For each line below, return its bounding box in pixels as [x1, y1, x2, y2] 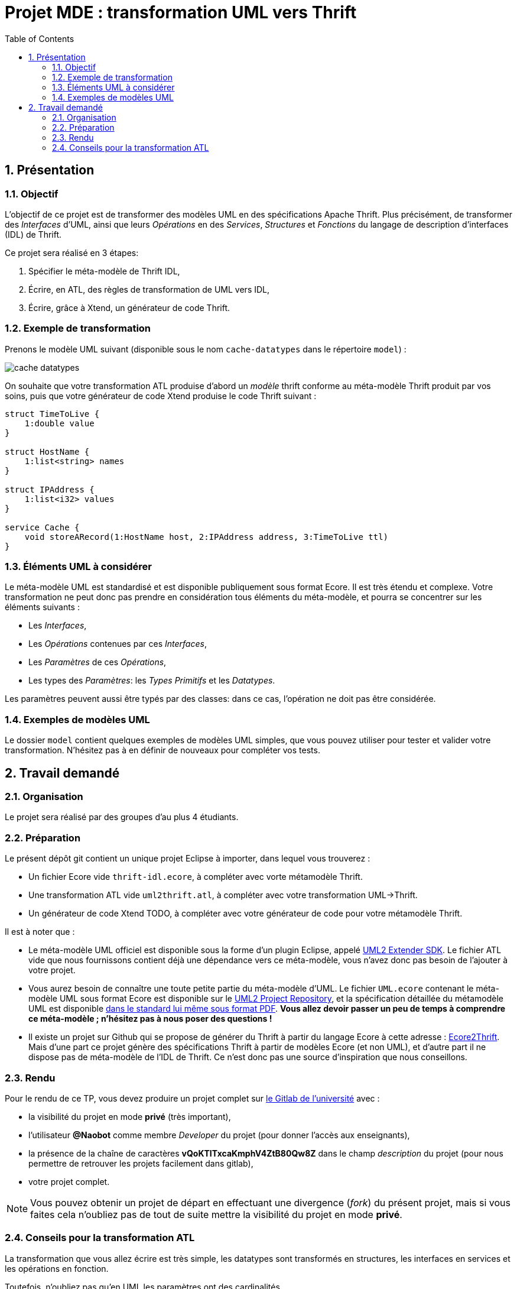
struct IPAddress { [5, 484, 95, 494]
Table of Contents [5, 33, 74, 44]
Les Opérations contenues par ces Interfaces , [28, 639, 207, 649]
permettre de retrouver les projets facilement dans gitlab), [28, 1158, 253, 1168]
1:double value [24, 418, 95, 428]
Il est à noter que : [5, 927, 75, 937]
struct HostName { [5, 446, 90, 456]
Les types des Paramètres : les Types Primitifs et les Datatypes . [28, 675, 275, 686]
